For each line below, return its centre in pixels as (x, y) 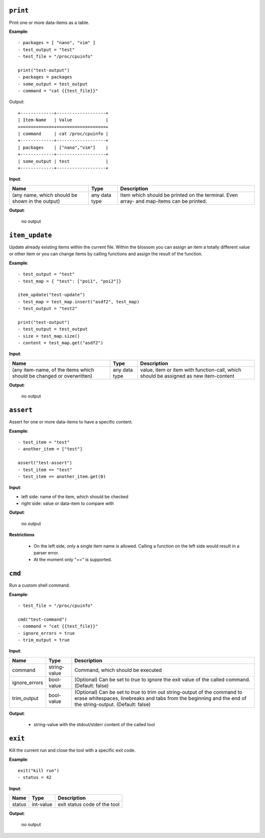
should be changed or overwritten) (52, 376)
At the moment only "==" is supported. (73, 560)
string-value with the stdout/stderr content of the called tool (94, 725)
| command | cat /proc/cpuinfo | (63, 133)
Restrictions (22, 535)
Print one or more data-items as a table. (49, 23)
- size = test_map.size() (49, 336)
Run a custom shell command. (40, 585)
